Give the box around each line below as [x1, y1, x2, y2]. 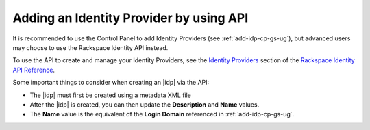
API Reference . [12, 66, 55, 74]
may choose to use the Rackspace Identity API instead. [12, 43, 169, 51]
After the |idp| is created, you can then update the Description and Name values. [29, 100, 260, 109]
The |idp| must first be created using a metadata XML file [29, 91, 192, 99]
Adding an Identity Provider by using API [12, 10, 249, 25]
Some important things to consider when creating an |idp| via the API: [12, 79, 210, 87]
